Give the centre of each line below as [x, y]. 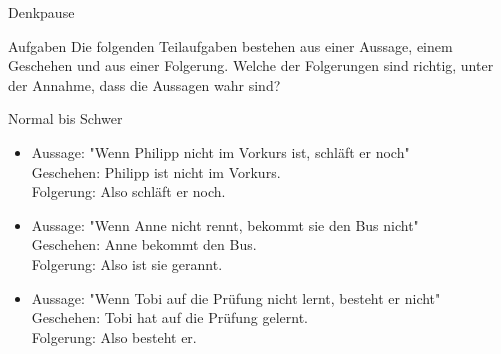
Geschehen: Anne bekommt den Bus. [144, 244]
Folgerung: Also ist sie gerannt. [127, 263]
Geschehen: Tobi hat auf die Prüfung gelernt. [170, 317]
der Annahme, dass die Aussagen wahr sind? [144, 84]
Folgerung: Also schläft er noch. [128, 191]
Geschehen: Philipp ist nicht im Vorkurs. [156, 171]
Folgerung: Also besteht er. [114, 336]
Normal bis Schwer [65, 118]
